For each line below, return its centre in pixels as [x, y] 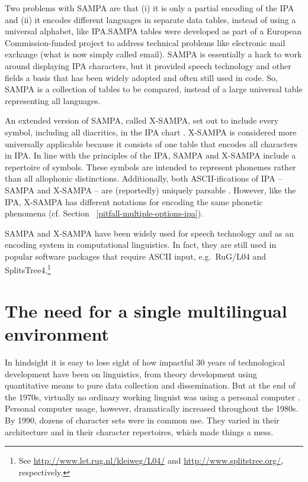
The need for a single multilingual [146, 310]
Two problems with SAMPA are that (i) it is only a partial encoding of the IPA [150, 8]
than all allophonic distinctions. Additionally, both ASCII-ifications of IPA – [144, 178]
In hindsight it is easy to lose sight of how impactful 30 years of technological [145, 362]
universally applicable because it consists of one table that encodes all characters [151, 143]
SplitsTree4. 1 [28, 269]
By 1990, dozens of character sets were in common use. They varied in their [142, 420]
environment [57, 334]
